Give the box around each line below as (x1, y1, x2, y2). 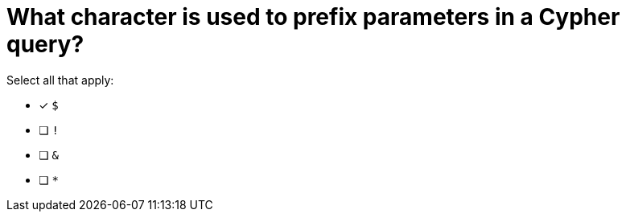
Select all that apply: (6, 72, 114, 87)
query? (6, 31, 84, 58)
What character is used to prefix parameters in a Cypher (6, 3, 620, 31)
